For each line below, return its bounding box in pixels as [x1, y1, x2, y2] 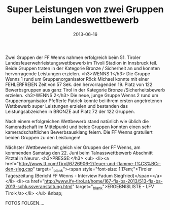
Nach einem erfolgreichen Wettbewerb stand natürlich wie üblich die [5, 118, 149, 124]
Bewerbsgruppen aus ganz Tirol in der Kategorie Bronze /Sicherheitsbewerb [5, 86, 165, 93]
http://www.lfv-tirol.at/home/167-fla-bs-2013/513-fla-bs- [44, 178, 163, 184]
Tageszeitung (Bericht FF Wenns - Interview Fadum [5, 172, 113, 178]
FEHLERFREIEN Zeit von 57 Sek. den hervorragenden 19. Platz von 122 [5, 81, 153, 87]
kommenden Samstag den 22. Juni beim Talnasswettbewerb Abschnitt [5, 149, 153, 156]
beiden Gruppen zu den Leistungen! [5, 134, 81, 140]
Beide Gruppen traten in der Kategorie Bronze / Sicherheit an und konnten [5, 65, 160, 71]
